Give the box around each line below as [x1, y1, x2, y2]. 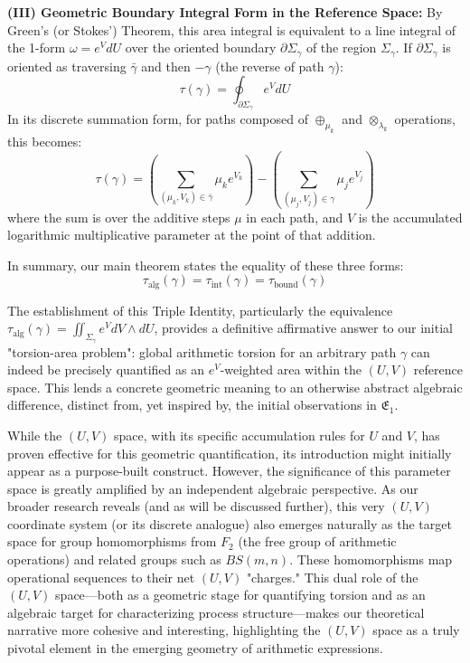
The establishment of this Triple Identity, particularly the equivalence [7, 300, 393, 319]
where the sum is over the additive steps [7, 207, 230, 226]
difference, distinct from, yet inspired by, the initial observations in [7, 395, 377, 414]
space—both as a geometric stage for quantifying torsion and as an [55, 585, 426, 604]
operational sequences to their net [7, 567, 195, 586]
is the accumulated [358, 207, 463, 226]
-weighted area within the [220, 360, 362, 379]
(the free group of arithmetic [238, 532, 397, 551]
